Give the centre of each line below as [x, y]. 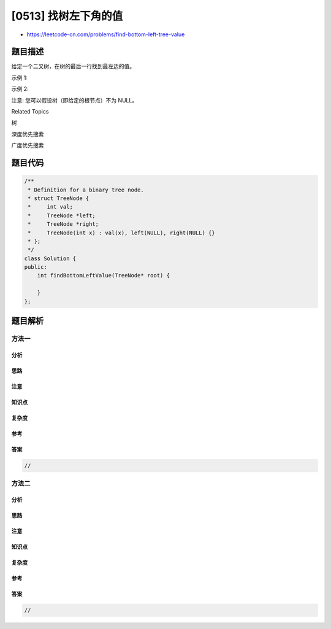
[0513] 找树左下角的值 [67, 16]
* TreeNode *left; [62, 215]
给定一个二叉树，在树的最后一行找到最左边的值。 [73, 66]
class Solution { [50, 258]
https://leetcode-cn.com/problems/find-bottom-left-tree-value [106, 34]
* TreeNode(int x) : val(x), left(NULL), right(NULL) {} [121, 233]
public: [36, 267]
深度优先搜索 [28, 134]
